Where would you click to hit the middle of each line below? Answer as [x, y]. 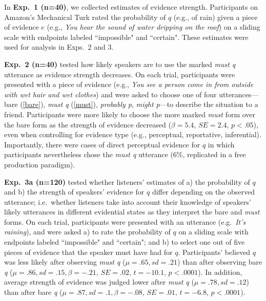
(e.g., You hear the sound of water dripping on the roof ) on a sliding [154, 27]
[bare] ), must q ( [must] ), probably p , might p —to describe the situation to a [140, 104]
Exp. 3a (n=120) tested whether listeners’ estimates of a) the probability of [127, 181]
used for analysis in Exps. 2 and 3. [59, 47]
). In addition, [220, 272]
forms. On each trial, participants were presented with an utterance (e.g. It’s [125, 221]
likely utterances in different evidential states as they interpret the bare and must [132, 212]
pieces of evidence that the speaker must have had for [88, 252]
